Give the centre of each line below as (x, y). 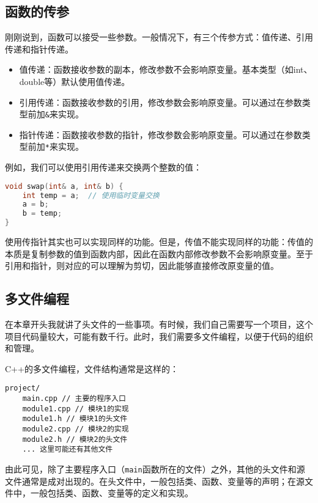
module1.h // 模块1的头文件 (75, 419)
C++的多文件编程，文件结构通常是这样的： (92, 368)
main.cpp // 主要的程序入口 (74, 399)
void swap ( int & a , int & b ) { (64, 186)
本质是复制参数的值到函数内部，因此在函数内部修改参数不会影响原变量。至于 (159, 253)
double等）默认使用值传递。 (75, 81)
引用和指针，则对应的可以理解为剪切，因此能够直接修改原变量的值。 (142, 266)
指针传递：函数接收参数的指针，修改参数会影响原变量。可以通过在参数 (161, 134)
